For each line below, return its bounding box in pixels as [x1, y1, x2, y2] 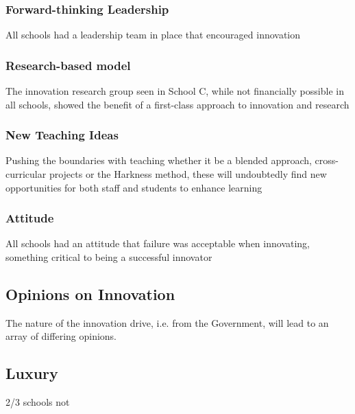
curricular [5, 167, 47, 181]
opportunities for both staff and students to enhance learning [5, 180, 262, 194]
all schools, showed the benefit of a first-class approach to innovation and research [5, 97, 350, 111]
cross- [315, 153, 339, 168]
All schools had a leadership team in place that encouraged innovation [5, 27, 301, 42]
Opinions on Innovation [5, 284, 175, 305]
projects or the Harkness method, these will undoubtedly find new [49, 167, 327, 181]
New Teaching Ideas [5, 126, 119, 143]
